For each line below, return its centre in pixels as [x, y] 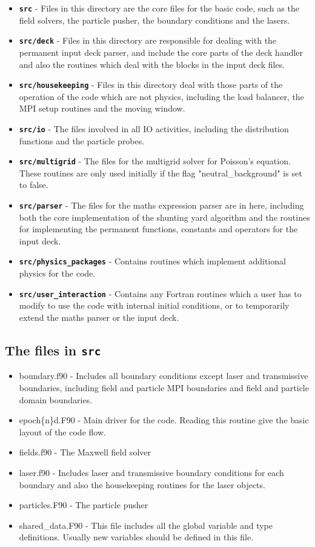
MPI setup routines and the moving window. [102, 108]
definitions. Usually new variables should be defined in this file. [136, 537]
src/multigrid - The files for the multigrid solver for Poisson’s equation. [155, 161]
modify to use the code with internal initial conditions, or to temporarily [154, 305]
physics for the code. [57, 273]
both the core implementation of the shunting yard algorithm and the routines [164, 217]
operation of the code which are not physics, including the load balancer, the [161, 96]
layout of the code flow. [62, 431]
